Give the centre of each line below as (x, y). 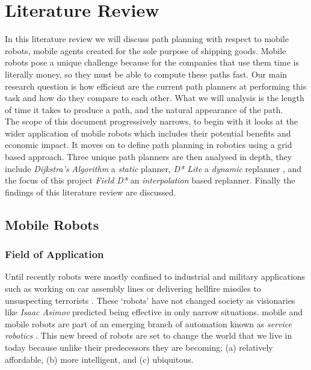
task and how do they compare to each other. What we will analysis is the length (155, 98)
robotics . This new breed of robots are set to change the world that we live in (149, 335)
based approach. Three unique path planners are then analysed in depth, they (149, 157)
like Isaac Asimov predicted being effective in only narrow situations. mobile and (154, 312)
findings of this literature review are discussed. (91, 192)
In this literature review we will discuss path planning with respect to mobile (147, 39)
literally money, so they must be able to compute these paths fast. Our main (146, 74)
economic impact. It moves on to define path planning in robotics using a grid (149, 145)
